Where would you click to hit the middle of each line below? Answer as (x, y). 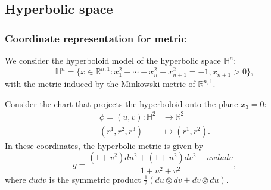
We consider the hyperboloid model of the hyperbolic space (113, 60)
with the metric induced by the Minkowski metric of (100, 84)
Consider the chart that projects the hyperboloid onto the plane (122, 103)
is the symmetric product (95, 179)
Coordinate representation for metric (96, 38)
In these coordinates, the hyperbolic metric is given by (104, 145)
